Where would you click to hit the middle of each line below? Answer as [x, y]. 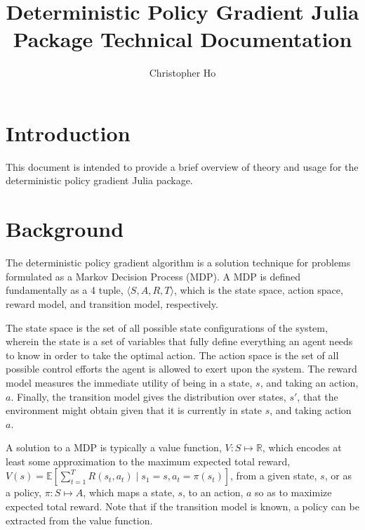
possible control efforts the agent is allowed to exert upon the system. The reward [181, 369]
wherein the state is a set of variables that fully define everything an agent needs [179, 341]
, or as [338, 476]
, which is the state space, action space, [258, 290]
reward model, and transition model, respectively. [112, 303]
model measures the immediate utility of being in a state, [129, 382]
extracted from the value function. [79, 520]
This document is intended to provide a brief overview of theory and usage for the [182, 166]
